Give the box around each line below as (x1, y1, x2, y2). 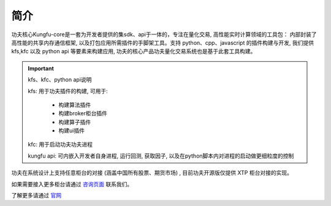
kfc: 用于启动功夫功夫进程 (28, 141, 93, 148)
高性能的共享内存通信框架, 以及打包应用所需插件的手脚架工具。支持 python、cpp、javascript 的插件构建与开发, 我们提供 (11, 39, 314, 46)
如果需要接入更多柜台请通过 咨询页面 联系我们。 (11, 180, 133, 188)
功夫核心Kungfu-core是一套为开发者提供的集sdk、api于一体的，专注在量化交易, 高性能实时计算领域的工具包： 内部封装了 (11, 31, 317, 38)
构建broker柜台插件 (58, 110, 107, 117)
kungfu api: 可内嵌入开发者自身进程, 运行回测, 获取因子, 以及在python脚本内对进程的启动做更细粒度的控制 (28, 152, 294, 159)
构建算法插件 (58, 101, 91, 109)
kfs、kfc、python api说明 (28, 76, 92, 83)
